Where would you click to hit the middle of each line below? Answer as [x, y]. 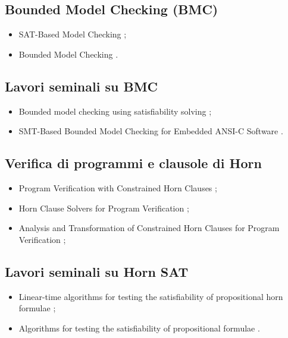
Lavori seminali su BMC [82, 86]
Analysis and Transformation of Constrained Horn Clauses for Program [149, 228]
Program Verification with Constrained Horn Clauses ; [118, 187]
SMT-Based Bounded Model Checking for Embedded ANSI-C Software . [151, 131]
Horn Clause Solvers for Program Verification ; [104, 208]
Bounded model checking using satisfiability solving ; [115, 111]
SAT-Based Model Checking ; [73, 34]
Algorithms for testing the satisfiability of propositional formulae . [139, 328]
